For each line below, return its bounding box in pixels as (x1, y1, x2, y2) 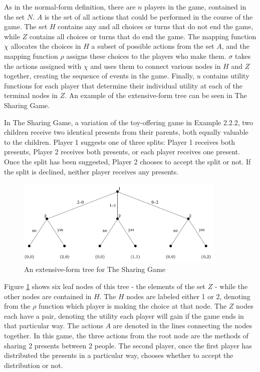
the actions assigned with (4, 60, 82, 71)
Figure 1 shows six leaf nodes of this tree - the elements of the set (4, 281, 206, 291)
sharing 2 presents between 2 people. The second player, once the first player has (4, 340, 252, 350)
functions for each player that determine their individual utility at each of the (4, 80, 242, 90)
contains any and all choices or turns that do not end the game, (58, 21, 253, 32)
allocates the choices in (11, 41, 81, 51)
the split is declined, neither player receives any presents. (4, 166, 179, 176)
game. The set (4, 21, 48, 32)
